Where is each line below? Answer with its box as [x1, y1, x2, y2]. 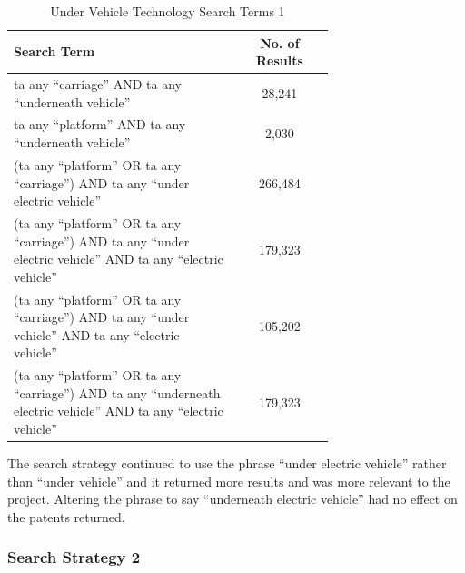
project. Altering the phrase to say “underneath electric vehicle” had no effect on [7, 489, 458, 508]
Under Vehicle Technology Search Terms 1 [50, 2, 285, 20]
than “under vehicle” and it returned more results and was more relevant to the [7, 471, 450, 490]
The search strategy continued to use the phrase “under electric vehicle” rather [7, 454, 447, 473]
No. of [260, 33, 300, 52]
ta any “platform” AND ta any [14, 115, 186, 134]
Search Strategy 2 [7, 546, 141, 568]
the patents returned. [7, 507, 125, 526]
